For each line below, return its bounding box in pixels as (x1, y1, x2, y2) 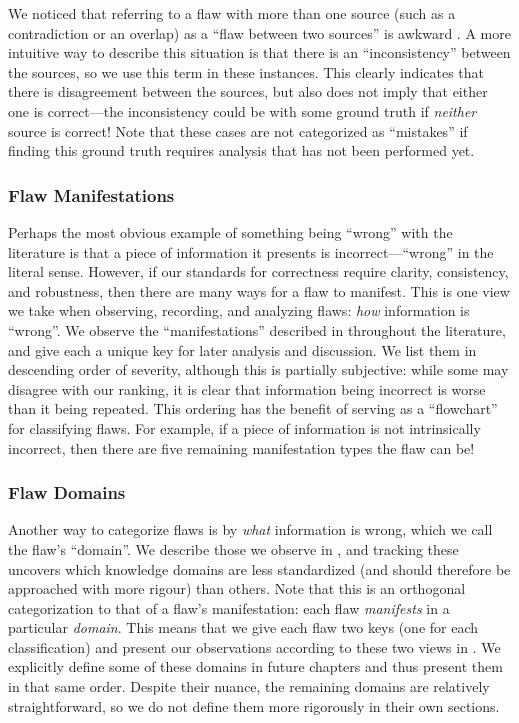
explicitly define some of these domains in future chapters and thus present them (8, 656, 503, 677)
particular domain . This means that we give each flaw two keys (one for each (8, 617, 479, 638)
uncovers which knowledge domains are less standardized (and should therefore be (8, 558, 511, 579)
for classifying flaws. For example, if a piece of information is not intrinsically (8, 417, 481, 438)
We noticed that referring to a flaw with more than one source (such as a (8, 3, 456, 23)
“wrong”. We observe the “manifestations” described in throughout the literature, (8, 319, 506, 340)
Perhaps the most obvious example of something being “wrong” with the (8, 221, 453, 242)
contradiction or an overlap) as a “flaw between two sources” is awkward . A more (8, 22, 511, 43)
